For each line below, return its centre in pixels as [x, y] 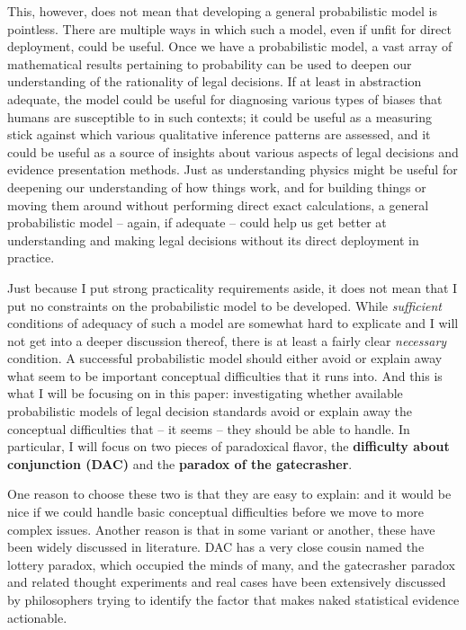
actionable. [37, 617]
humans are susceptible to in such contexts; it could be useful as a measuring [220, 116]
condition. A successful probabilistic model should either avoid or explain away [225, 358]
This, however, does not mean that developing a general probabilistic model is [222, 11]
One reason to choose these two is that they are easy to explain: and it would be [229, 494]
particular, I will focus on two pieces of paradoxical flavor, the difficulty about [229, 446]
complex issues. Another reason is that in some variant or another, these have [221, 529]
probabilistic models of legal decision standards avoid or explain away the [210, 411]
